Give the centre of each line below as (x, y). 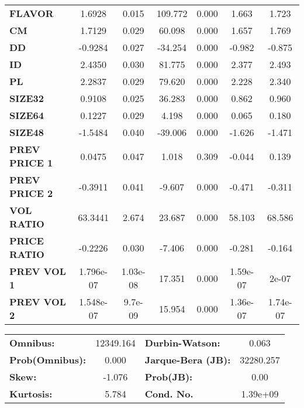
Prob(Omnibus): (48, 360)
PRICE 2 (31, 193)
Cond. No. (169, 394)
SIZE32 (27, 98)
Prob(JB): (169, 377)
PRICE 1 (31, 163)
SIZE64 (27, 115)
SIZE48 (27, 132)
